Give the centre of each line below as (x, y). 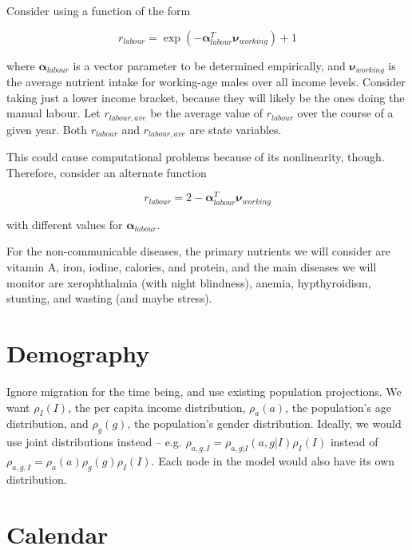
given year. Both (47, 129)
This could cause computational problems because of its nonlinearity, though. (196, 157)
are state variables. (236, 129)
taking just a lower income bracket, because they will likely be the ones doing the (206, 97)
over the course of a (345, 113)
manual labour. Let (53, 113)
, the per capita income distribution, (157, 407)
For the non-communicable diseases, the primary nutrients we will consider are (199, 251)
